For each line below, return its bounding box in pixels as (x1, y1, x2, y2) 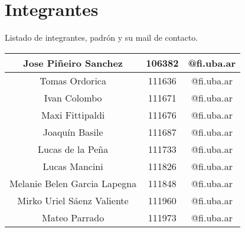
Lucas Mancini (43, 159, 103, 173)
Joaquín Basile (43, 125, 103, 139)
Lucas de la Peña (38, 142, 109, 156)
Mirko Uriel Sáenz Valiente (17, 193, 129, 207)
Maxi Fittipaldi (41, 107, 105, 122)
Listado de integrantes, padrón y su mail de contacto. (5, 31, 198, 44)
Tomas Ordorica (40, 73, 106, 87)
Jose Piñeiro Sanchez (23, 55, 123, 70)
